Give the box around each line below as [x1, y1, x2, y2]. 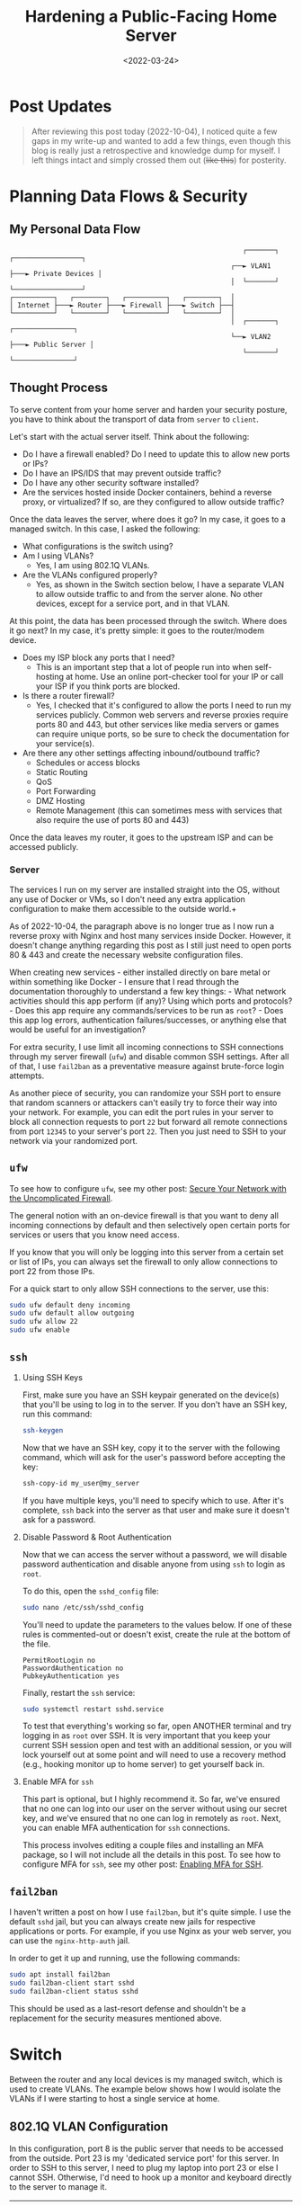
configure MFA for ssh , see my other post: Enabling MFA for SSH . [22, 1859, 263, 1870]
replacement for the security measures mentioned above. [9, 2013, 222, 2023]
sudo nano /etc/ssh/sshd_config [22, 1602, 144, 1611]
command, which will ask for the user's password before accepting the [22, 1451, 286, 1462]
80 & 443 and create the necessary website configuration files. [9, 949, 244, 960]
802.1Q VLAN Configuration [9, 2120, 169, 2135]
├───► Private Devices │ [9, 269, 102, 278]
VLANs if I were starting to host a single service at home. [9, 2093, 220, 2103]
